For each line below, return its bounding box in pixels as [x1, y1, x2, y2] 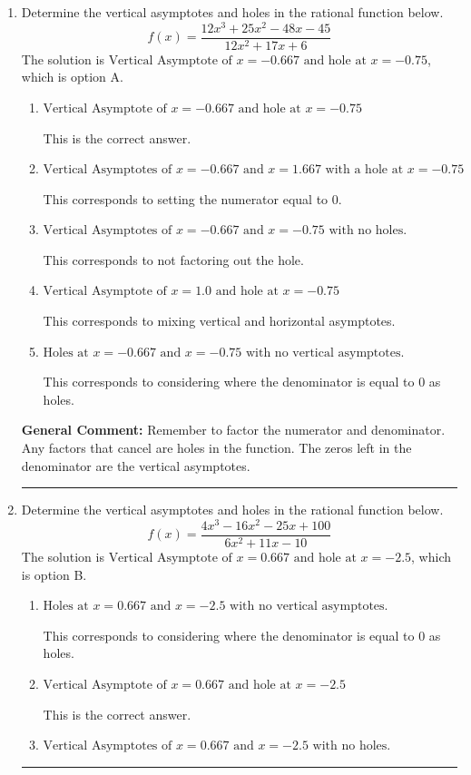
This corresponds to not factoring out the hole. [43, 250, 304, 269]
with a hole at [325, 163, 404, 177]
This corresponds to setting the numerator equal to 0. [43, 189, 342, 208]
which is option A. [21, 67, 123, 86]
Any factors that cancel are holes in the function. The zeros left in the [21, 438, 412, 457]
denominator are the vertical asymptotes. [21, 456, 250, 475]
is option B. [21, 564, 87, 584]
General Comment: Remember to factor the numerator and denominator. [21, 420, 446, 439]
